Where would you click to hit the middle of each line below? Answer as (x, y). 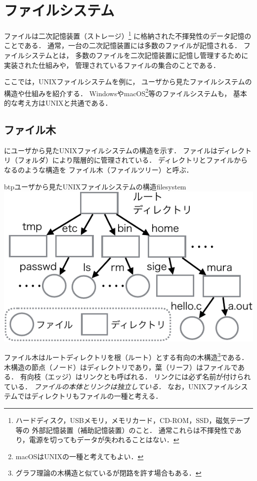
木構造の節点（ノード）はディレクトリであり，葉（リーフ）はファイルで (121, 367)
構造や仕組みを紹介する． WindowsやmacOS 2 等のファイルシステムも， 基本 (126, 92)
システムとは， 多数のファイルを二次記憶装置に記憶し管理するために (136, 55)
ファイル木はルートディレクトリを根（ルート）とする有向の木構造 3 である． (126, 356)
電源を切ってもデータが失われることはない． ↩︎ (104, 440)
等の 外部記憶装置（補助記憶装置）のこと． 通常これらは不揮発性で (125, 430)
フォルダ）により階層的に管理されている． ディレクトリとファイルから (132, 160)
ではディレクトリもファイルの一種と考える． (90, 396)
